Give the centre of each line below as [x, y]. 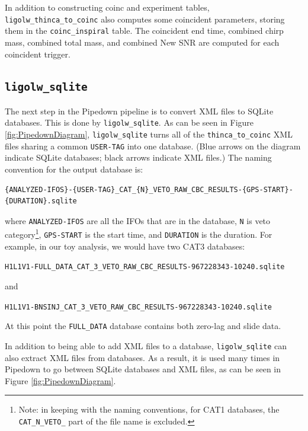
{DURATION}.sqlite [41, 201]
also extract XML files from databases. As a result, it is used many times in [142, 357]
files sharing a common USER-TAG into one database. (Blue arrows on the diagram [153, 146]
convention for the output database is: [74, 169]
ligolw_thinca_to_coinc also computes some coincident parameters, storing [145, 19]
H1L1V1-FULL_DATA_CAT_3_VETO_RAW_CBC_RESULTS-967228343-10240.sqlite [145, 267]
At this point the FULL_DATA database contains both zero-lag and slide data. [143, 326]
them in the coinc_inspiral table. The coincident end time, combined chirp [144, 31]
